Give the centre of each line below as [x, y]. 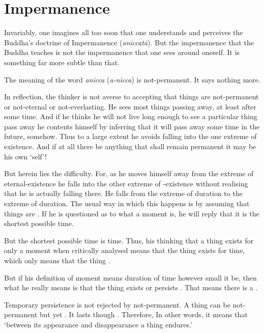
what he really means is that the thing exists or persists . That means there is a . [131, 287]
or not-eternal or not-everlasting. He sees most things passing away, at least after [130, 106]
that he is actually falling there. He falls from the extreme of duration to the [123, 193]
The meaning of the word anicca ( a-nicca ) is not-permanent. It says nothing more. [132, 79]
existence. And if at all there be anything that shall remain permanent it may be [130, 146]
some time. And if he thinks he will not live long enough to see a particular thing [131, 116]
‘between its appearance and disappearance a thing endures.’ [98, 324]
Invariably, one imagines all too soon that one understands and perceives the [124, 32]
